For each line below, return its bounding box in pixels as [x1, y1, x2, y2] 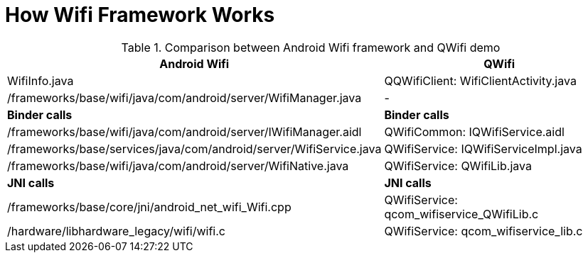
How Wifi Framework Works [5, 3, 275, 27]
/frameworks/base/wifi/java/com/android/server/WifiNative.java [7, 158, 349, 173]
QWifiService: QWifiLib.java [384, 158, 532, 173]
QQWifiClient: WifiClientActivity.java [384, 73, 577, 88]
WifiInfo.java [7, 73, 74, 88]
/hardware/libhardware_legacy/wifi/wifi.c [7, 223, 225, 238]
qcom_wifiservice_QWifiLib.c [384, 206, 539, 221]
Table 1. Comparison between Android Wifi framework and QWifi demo [121, 40, 501, 55]
